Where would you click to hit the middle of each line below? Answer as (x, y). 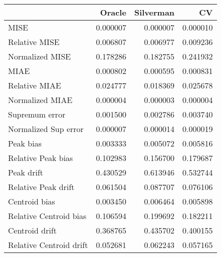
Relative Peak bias (41, 158)
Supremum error (37, 114)
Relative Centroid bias (47, 216)
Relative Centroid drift (48, 245)
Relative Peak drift (41, 187)
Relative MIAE (35, 85)
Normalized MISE (40, 56)
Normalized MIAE (40, 100)
